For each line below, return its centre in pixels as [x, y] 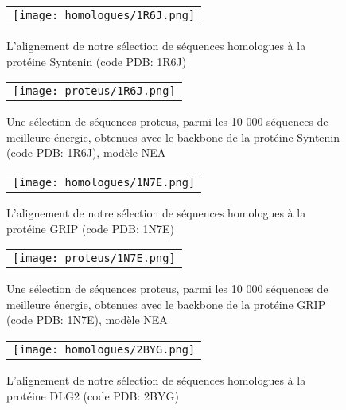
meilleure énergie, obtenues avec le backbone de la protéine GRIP [166, 304]
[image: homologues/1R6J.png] [104, 15]
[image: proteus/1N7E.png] [94, 258]
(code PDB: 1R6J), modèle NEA [86, 152]
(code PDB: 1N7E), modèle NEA [87, 320]
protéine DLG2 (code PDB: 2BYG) [93, 395]
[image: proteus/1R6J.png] [94, 91]
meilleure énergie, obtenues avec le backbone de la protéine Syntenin [173, 137]
